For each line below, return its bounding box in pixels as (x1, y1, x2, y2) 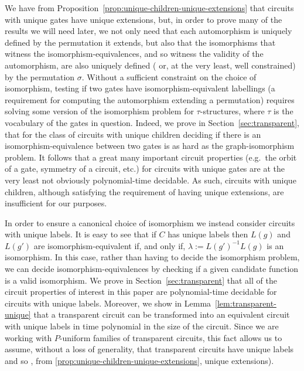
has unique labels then (168, 228, 248, 240)
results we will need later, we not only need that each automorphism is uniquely (5, 25, 292, 37)
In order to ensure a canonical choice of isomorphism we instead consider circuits (5, 216, 295, 229)
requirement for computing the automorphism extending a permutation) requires (5, 93, 295, 105)
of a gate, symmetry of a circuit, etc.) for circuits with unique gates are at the (5, 162, 285, 175)
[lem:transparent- (215, 297, 276, 309)
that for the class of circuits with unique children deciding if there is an (5, 128, 261, 140)
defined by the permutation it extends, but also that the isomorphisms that (5, 36, 276, 48)
